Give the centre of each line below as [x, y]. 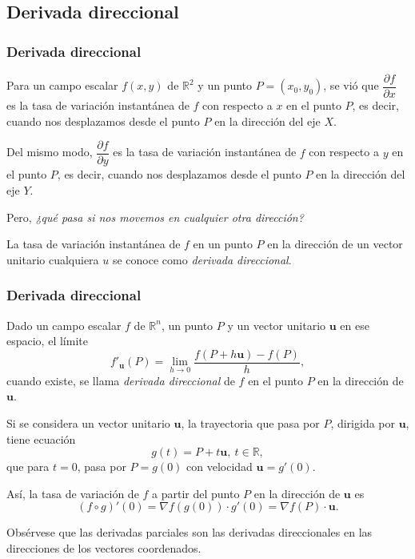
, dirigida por [363, 422]
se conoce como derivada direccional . [202, 259]
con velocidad [219, 467]
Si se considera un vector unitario [88, 422]
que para [28, 467]
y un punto [225, 85]
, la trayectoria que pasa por [250, 422]
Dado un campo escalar [64, 325]
